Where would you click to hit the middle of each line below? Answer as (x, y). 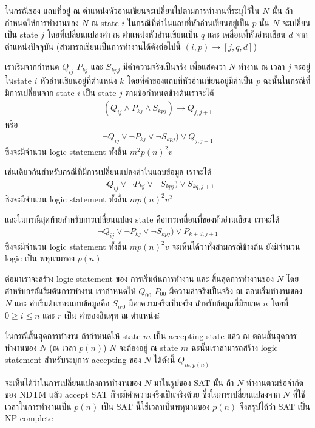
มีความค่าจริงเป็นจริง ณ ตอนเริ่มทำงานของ (235, 290)
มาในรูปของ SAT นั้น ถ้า (194, 382)
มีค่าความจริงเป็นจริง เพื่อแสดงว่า (174, 67)
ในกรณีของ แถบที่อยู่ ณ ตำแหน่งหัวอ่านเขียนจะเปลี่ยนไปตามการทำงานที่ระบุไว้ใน (132, 10)
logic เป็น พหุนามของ (40, 258)
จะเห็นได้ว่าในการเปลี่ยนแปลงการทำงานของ (73, 382)
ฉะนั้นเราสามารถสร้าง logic (234, 347)
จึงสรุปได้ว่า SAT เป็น (275, 406)
